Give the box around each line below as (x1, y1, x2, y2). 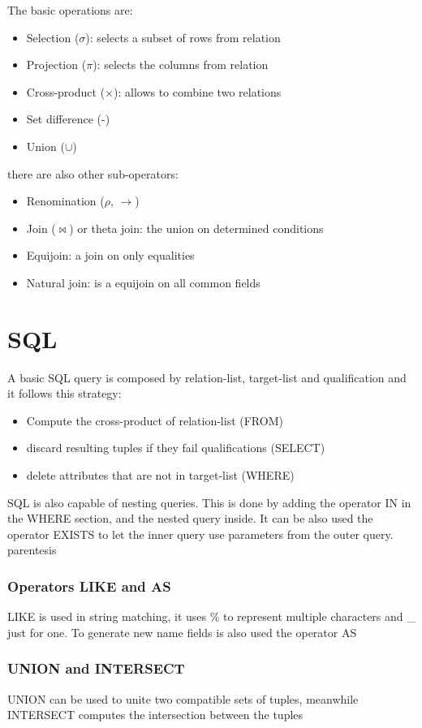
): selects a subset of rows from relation (85, 28, 281, 45)
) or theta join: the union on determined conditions (69, 219, 324, 236)
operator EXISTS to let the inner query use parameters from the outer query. (7, 525, 394, 542)
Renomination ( (26, 192, 105, 209)
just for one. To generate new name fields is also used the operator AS (7, 623, 357, 640)
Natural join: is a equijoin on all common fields (26, 274, 261, 291)
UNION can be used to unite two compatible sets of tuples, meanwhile (7, 690, 359, 707)
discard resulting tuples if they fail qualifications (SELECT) (26, 439, 325, 456)
